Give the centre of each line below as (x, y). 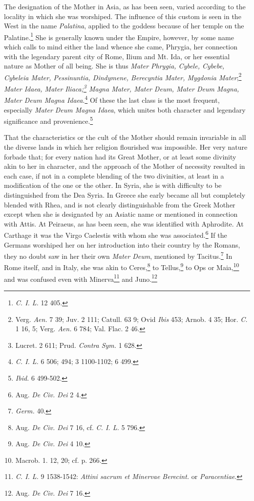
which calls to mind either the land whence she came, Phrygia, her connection (121, 47)
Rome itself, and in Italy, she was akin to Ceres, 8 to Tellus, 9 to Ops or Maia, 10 (122, 267)
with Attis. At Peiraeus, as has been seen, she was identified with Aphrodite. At (124, 223)
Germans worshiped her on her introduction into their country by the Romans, (122, 244)
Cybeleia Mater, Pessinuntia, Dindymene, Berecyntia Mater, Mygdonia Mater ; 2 (123, 76)
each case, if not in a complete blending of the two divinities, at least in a (114, 175)
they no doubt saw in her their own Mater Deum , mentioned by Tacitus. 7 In (118, 255)
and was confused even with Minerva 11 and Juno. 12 (81, 278)
